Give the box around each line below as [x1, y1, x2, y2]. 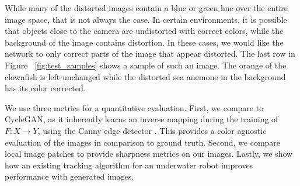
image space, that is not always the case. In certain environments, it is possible [5, 13, 287, 25]
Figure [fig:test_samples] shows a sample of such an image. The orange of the [5, 58, 287, 71]
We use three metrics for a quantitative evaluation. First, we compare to [5, 101, 264, 113]
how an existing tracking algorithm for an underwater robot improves [5, 159, 253, 171]
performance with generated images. [5, 170, 134, 182]
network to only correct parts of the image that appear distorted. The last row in [5, 47, 295, 60]
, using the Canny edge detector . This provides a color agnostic [37, 124, 267, 136]
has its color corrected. [5, 82, 86, 94]
